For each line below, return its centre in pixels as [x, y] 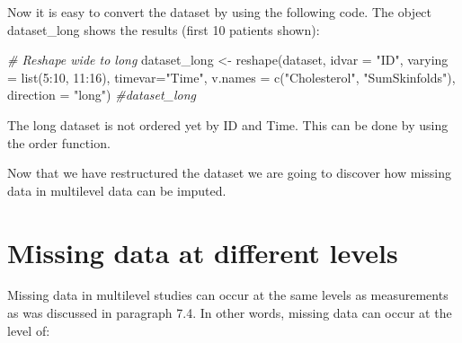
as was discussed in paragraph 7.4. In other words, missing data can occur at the [230, 313]
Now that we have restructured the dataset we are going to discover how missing [230, 173]
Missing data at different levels [203, 252]
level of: [29, 330]
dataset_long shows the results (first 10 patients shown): [164, 29]
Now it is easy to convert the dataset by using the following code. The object [220, 12]
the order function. [59, 142]
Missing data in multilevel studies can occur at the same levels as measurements [228, 295]
